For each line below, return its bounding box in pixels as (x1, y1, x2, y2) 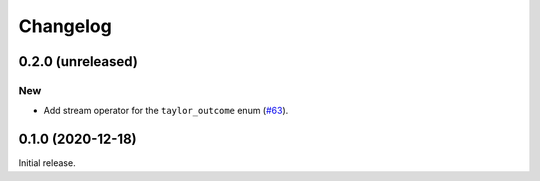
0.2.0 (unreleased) (18, 53, 139, 70)
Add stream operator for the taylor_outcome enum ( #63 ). (43, 105, 289, 117)
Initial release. (18, 157, 76, 169)
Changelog (18, 15, 112, 37)
